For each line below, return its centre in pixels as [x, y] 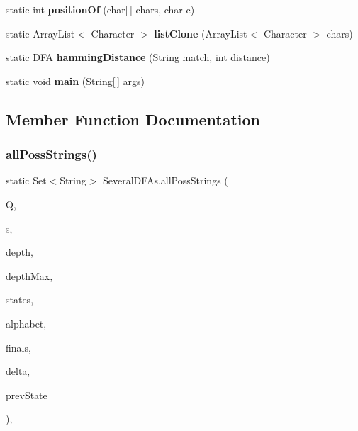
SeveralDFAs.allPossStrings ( [166, 180]
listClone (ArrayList [201, 33]
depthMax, [29, 275]
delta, [18, 371]
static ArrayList [40, 33]
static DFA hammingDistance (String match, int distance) [138, 57]
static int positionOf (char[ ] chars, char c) [100, 9]
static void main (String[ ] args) [75, 80]
